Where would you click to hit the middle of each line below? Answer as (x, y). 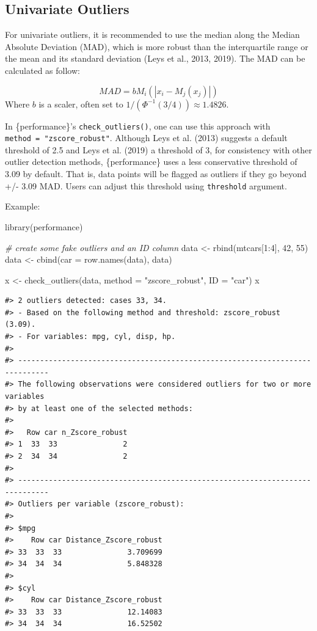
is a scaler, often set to (81, 104)
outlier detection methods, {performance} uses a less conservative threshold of (151, 162)
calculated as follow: (42, 70)
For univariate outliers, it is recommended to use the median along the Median (152, 35)
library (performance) (44, 226)
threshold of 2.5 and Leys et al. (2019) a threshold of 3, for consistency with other (158, 149)
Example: (23, 206)
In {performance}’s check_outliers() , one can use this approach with (138, 126)
